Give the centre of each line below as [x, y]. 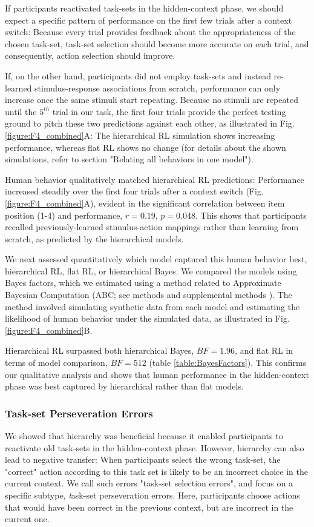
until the [21, 111]
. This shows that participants [251, 215]
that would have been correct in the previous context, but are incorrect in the [149, 507]
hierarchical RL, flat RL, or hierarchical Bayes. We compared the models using [151, 270]
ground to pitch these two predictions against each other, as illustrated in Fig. [150, 123]
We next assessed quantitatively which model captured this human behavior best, [156, 259]
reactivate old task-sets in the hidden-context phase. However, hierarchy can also [155, 447]
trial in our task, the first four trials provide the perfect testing [169, 111]
